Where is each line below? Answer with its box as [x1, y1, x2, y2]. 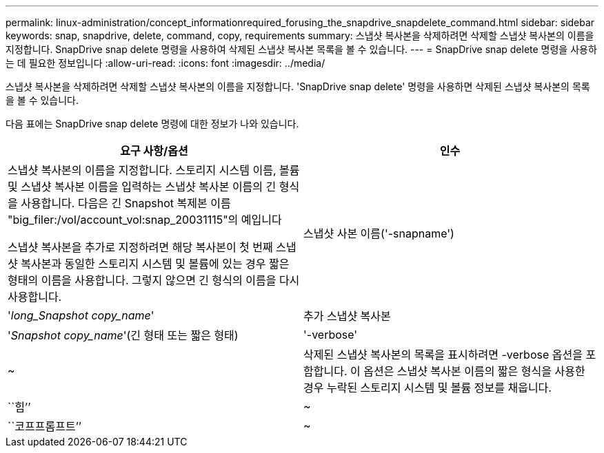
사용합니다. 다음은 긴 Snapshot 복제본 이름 [21, 196, 231, 210]
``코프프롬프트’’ [8, 419, 81, 433]
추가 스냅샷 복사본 [303, 309, 391, 323]
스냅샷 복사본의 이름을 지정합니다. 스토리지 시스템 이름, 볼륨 [8, 163, 300, 177]
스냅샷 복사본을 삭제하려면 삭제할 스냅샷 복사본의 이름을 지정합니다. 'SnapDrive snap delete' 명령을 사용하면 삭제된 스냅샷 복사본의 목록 [6, 81, 590, 92]
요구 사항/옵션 [120, 144, 188, 158]
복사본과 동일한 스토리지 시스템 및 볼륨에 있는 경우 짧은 [21, 257, 290, 271]
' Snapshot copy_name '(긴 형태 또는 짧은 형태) [8, 328, 239, 342]
